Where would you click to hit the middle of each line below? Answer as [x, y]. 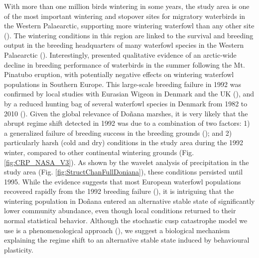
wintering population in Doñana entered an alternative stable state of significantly [129, 201]
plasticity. [19, 249]
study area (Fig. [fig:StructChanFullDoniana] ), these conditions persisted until [124, 172]
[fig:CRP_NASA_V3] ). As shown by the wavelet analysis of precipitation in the [127, 162]
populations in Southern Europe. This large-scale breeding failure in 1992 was [123, 84]
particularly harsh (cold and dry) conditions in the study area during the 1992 [124, 142]
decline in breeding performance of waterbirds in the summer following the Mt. [125, 64]
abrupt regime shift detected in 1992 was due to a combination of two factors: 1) [127, 123]
